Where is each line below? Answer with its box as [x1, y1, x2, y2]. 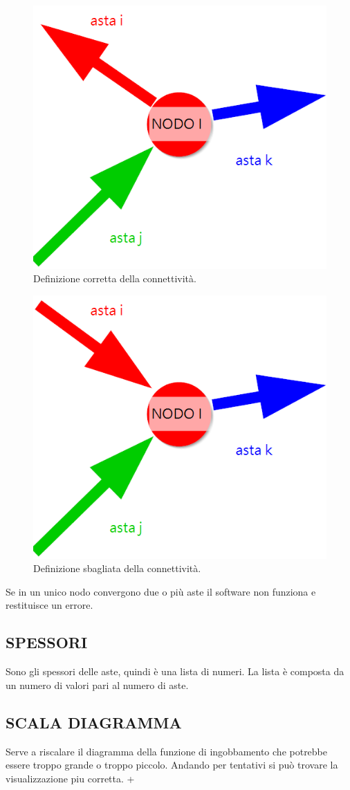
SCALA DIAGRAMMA [6, 711, 182, 733]
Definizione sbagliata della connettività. [33, 561, 201, 576]
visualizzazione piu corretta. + [6, 771, 135, 785]
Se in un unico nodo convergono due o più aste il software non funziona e [6, 584, 316, 598]
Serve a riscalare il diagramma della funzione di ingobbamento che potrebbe [6, 744, 328, 758]
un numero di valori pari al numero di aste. [6, 677, 189, 692]
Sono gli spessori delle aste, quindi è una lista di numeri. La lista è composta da [6, 664, 344, 679]
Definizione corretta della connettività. [33, 271, 196, 286]
